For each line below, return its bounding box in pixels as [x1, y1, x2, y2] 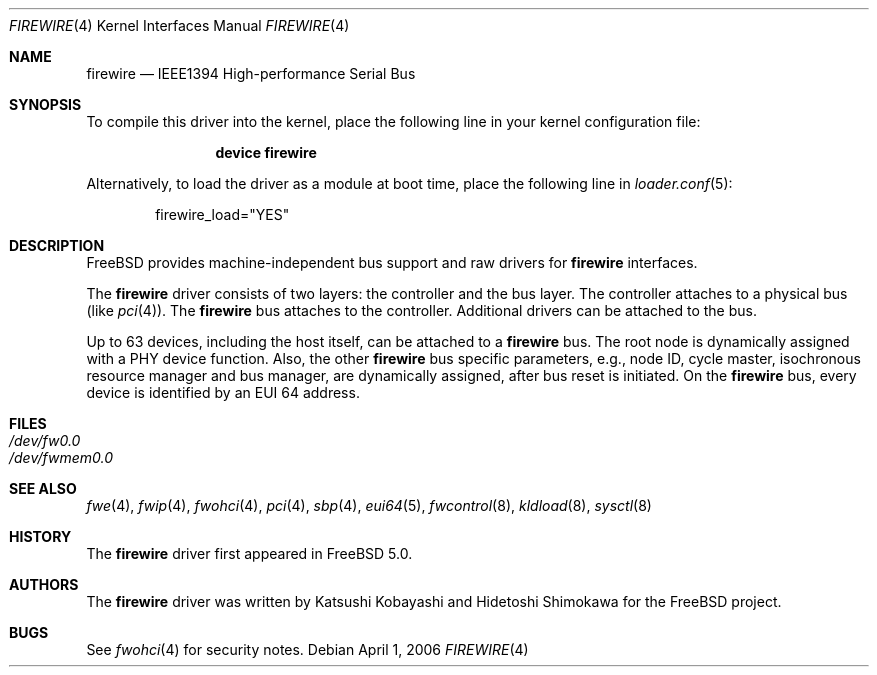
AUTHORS [9, 576, 79, 593]
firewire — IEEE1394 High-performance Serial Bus [86, 65, 416, 82]
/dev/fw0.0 [9, 432, 81, 449]
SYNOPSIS [9, 96, 82, 113]
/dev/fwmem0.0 [9, 449, 113, 466]
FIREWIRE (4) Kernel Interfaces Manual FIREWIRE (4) [9, 17, 350, 34]
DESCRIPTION [9, 237, 105, 254]
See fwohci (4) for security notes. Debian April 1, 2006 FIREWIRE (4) [86, 641, 529, 658]
